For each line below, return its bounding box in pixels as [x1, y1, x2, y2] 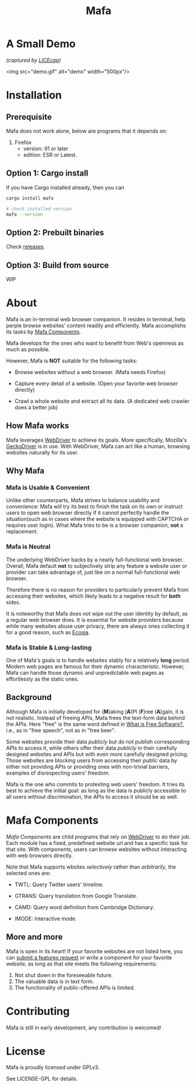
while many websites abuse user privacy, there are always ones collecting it [6, 622, 190, 630]
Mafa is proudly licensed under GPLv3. [6, 1064, 100, 1071]
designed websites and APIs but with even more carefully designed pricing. [6, 751, 189, 758]
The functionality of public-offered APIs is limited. [14, 984, 135, 991]
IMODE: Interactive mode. [14, 915, 77, 922]
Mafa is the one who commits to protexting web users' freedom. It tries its [6, 780, 185, 788]
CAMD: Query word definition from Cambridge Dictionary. [14, 903, 154, 911]
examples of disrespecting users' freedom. [6, 769, 110, 776]
